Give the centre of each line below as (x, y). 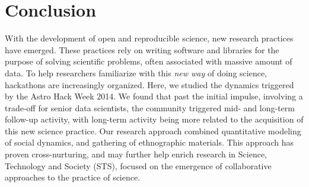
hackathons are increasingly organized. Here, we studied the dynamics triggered (149, 84)
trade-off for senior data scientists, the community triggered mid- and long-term (150, 107)
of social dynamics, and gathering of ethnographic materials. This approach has (149, 142)
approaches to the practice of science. (73, 177)
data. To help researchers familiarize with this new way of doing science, (136, 72)
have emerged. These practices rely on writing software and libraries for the (142, 49)
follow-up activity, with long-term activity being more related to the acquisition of (154, 119)
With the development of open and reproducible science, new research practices (149, 38)
